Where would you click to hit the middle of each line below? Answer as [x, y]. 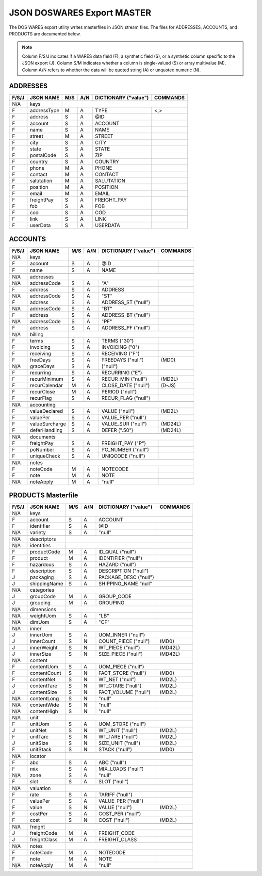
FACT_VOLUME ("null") [125, 692]
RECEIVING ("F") [121, 353]
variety [38, 533]
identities [40, 546]
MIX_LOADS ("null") [121, 769]
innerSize [41, 654]
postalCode [43, 155]
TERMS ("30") [117, 341]
